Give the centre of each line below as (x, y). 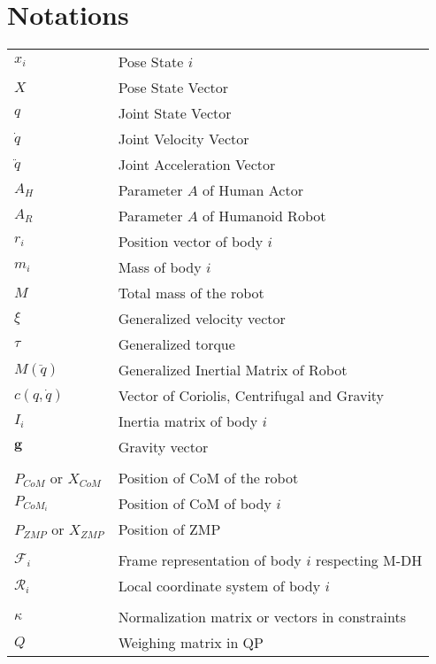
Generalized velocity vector (202, 319)
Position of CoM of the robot (208, 478)
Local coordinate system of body (219, 586)
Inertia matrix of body (188, 421)
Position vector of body (191, 242)
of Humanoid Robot (264, 216)
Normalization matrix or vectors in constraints (262, 617)
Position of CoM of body (195, 504)
